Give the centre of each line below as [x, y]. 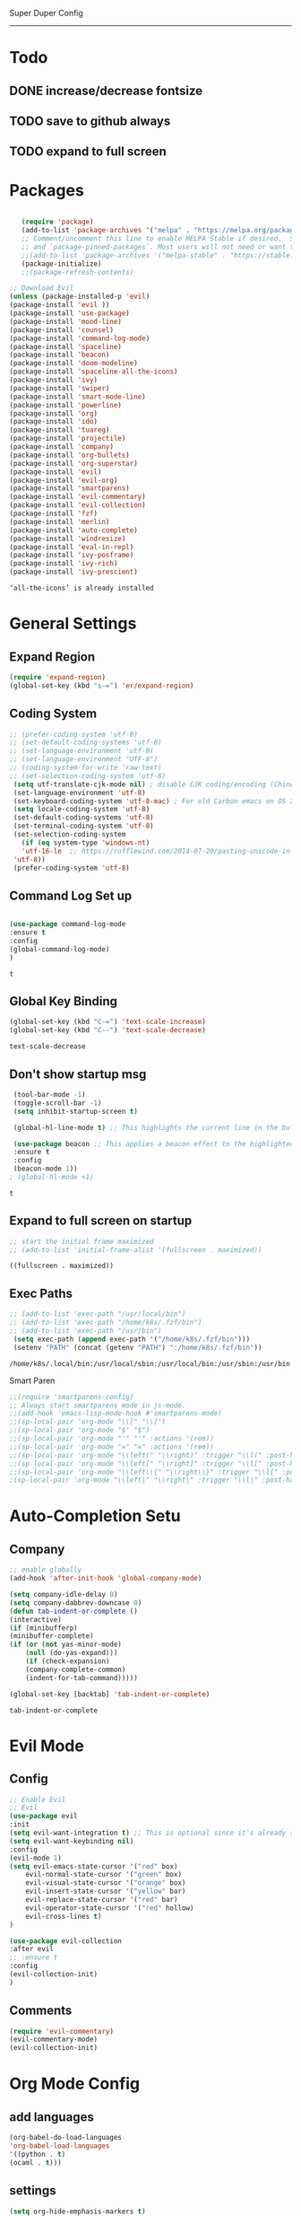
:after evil [31, 1949]
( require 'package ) [57, 222]
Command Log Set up [71, 895]
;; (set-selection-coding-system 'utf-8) [88, 775]
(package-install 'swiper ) [60, 388]
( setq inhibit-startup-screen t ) [76, 1111]
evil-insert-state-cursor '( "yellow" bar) [106, 1892]
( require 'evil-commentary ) [62, 2031]
